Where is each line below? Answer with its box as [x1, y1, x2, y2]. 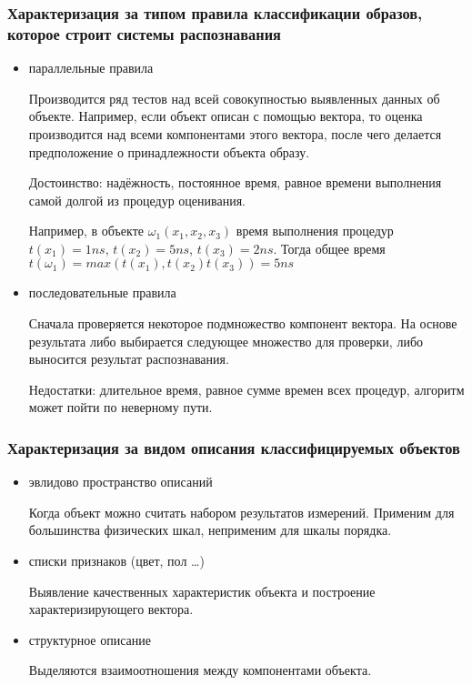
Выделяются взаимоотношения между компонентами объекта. [28, 660, 372, 680]
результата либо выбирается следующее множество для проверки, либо [28, 331, 424, 350]
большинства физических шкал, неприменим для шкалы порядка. [28, 520, 392, 539]
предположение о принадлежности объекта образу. [28, 142, 310, 161]
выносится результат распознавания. [28, 349, 229, 368]
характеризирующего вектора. [28, 599, 194, 619]
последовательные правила [28, 283, 176, 302]
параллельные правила [28, 58, 154, 77]
